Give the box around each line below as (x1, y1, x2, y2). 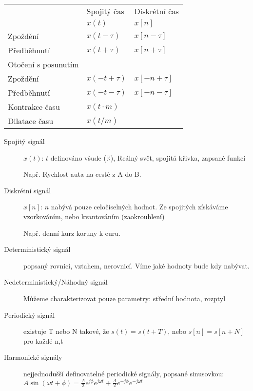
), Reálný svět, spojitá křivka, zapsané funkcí (110, 152, 246, 163)
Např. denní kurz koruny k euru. (23, 227, 120, 238)
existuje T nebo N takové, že (23, 326, 109, 336)
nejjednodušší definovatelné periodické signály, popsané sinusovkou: (23, 368, 224, 378)
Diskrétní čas (134, 5, 179, 17)
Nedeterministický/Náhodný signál (4, 277, 108, 287)
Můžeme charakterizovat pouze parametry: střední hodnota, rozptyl (23, 293, 226, 303)
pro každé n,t (23, 335, 63, 346)
